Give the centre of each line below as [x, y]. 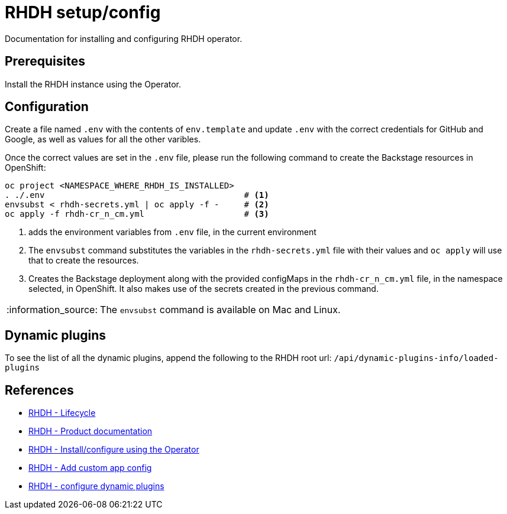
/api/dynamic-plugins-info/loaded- [416, 358]
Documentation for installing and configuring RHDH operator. [124, 38]
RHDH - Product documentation [91, 431]
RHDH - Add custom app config [90, 468]
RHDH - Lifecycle [62, 413]
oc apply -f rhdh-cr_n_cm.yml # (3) [137, 214]
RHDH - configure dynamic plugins [96, 486]
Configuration [47, 107]
